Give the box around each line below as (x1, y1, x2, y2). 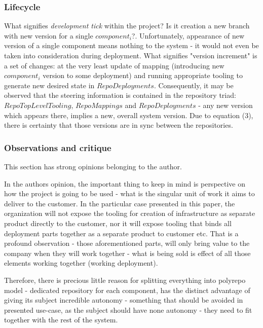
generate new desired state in (4, 80, 95, 90)
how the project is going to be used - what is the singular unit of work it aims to (4, 188, 255, 199)
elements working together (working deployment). (4, 258, 158, 268)
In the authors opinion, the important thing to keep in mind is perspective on (4, 178, 245, 189)
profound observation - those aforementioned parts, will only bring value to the (4, 238, 250, 248)
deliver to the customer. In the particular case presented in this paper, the (4, 198, 235, 208)
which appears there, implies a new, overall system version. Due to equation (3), (4, 110, 253, 120)
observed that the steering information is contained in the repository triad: (4, 90, 236, 100)
